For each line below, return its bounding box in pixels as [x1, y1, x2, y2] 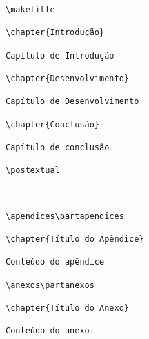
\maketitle [6, 5, 55, 14]
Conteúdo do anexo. [6, 326, 95, 336]
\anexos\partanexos [6, 280, 95, 290]
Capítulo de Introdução [6, 50, 115, 61]
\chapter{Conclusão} [6, 119, 100, 130]
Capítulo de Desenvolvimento [6, 96, 139, 107]
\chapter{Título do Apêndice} [6, 234, 144, 245]
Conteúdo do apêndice [6, 257, 105, 267]
